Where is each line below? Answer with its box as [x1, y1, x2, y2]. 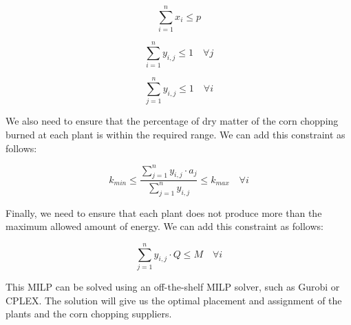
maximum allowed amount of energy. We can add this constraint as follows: [6, 219, 323, 233]
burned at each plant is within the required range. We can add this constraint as [6, 127, 345, 141]
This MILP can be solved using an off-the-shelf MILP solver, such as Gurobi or [6, 279, 340, 293]
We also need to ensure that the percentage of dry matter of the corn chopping [6, 114, 339, 128]
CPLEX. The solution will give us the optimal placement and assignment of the [6, 293, 342, 307]
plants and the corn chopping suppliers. [6, 306, 172, 321]
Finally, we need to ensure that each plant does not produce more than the [6, 205, 322, 220]
